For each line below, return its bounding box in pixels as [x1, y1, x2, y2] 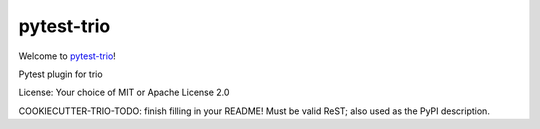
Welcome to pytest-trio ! [18, 50, 117, 62]
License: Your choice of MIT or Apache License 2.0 [18, 86, 230, 99]
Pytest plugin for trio [18, 68, 104, 80]
